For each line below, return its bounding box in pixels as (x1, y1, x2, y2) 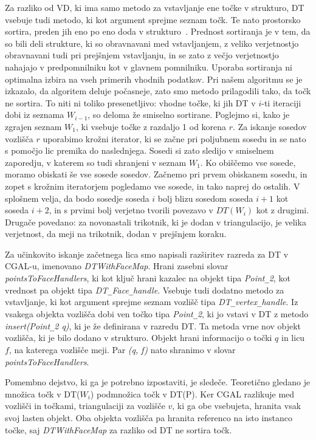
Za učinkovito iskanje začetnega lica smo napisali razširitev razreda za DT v (5, 247, 289, 260)
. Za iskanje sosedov (233, 120, 307, 132)
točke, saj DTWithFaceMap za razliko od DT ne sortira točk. (5, 423, 232, 436)
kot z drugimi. (256, 204, 309, 216)
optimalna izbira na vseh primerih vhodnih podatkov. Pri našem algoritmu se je (5, 72, 303, 85)
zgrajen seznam (5, 120, 62, 132)
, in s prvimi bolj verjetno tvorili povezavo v (49, 204, 213, 216)
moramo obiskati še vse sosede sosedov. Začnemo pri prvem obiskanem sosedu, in (5, 168, 307, 180)
